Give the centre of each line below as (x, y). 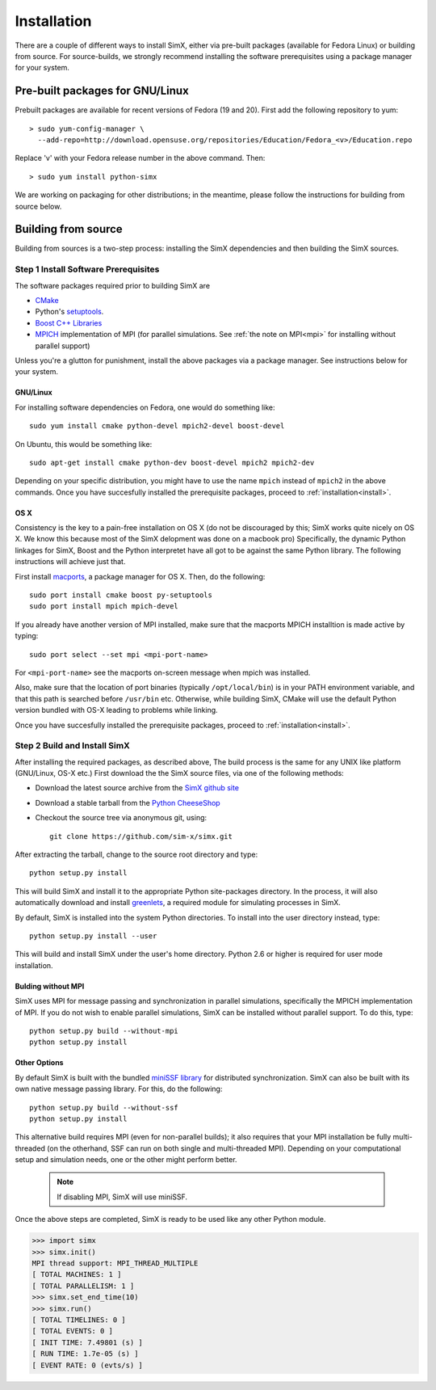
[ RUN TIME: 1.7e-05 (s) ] (85, 1354)
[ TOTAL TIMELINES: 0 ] (79, 1320)
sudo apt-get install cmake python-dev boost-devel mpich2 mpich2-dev (172, 462)
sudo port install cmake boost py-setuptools (121, 595)
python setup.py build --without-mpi (104, 1031)
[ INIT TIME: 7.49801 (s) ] (87, 1342)
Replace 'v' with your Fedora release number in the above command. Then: (140, 158)
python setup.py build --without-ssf (104, 1108)
